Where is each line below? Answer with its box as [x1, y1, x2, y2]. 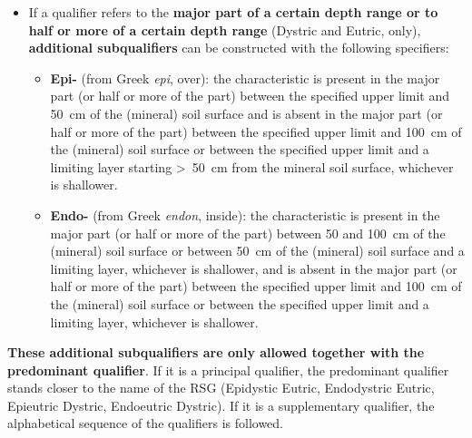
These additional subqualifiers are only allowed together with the [7, 343, 425, 362]
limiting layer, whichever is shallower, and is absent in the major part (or [50, 258, 457, 277]
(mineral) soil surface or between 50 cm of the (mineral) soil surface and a [50, 241, 465, 260]
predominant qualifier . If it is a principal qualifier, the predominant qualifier [7, 360, 449, 379]
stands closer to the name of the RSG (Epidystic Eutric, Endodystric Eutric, [7, 378, 435, 397]
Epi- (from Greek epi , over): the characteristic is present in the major [50, 68, 440, 87]
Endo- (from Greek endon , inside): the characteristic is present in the [50, 205, 440, 224]
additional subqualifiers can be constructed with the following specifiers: [28, 38, 449, 57]
